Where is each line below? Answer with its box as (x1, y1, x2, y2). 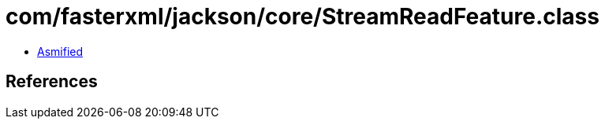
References (6, 72, 98, 92)
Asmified (37, 44, 84, 58)
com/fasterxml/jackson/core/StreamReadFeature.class (6, 3, 599, 30)
